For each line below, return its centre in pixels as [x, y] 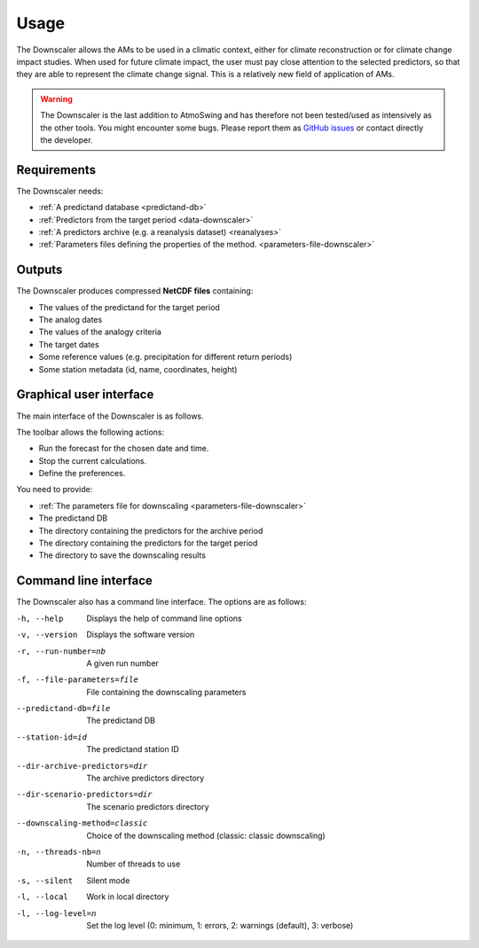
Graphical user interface [85, 395]
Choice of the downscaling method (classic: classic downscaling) [206, 835]
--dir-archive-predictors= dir [82, 766]
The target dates [69, 344]
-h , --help [40, 618]
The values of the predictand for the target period [130, 307]
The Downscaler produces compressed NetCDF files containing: [135, 291]
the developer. [67, 140]
